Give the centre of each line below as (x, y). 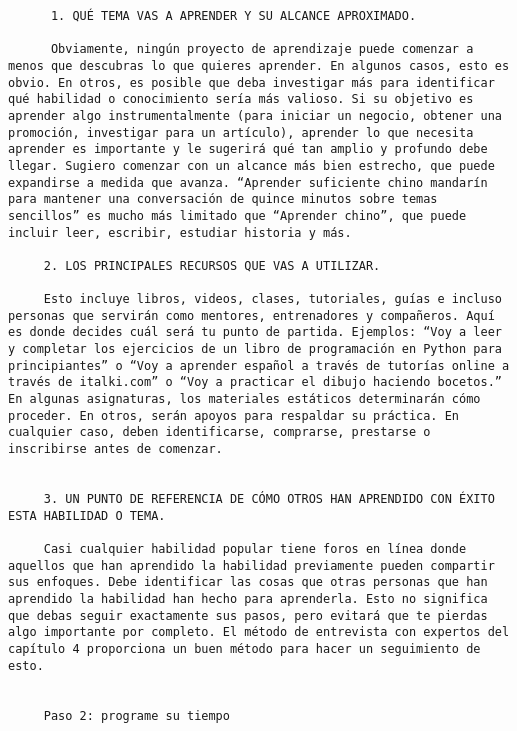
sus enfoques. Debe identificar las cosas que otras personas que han (248, 582)
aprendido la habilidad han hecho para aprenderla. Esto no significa (248, 598)
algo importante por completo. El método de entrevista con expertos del (259, 632)
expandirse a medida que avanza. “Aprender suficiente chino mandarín (248, 182)
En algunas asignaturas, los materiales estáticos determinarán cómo (244, 399)
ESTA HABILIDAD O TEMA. (87, 515)
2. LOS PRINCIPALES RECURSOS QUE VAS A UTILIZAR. (212, 265)
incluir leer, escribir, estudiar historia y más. (180, 232)
